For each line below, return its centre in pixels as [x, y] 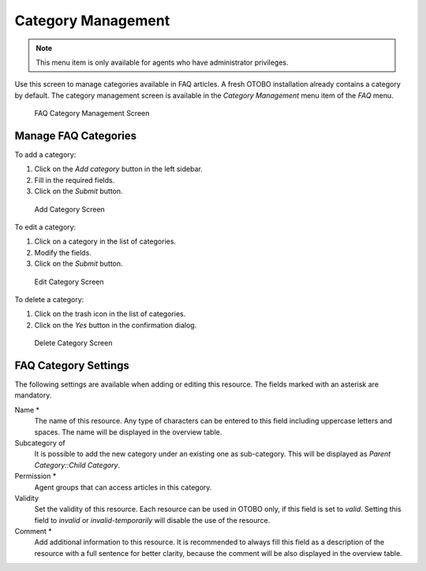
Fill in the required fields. [75, 180]
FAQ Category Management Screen [92, 114]
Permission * [35, 476]
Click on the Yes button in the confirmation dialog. [116, 325]
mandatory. [33, 395]
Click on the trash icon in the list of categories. [110, 314]
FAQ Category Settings [72, 366]
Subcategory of [40, 442]
